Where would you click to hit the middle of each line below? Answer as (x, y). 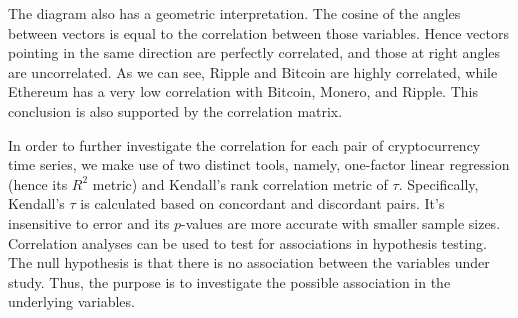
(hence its (38, 183)
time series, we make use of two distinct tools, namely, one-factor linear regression (259, 164)
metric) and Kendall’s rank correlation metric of (240, 183)
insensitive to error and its (89, 222)
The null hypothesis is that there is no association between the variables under (249, 262)
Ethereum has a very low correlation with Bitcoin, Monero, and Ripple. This (243, 91)
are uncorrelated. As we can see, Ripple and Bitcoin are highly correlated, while (253, 71)
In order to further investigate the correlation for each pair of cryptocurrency (244, 144)
